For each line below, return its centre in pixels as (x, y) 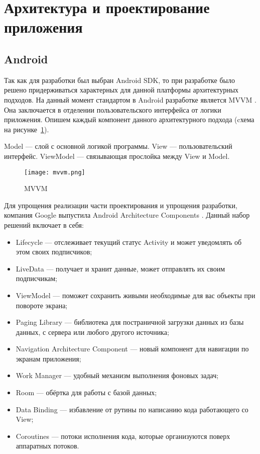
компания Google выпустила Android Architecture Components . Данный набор (127, 215)
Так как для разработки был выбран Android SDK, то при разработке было (119, 80)
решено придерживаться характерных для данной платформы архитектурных (121, 90)
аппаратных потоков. (47, 446)
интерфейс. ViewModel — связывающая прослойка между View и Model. (117, 156)
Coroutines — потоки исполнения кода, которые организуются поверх (123, 436)
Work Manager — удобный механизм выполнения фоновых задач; (117, 375)
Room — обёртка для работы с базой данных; (86, 392)
